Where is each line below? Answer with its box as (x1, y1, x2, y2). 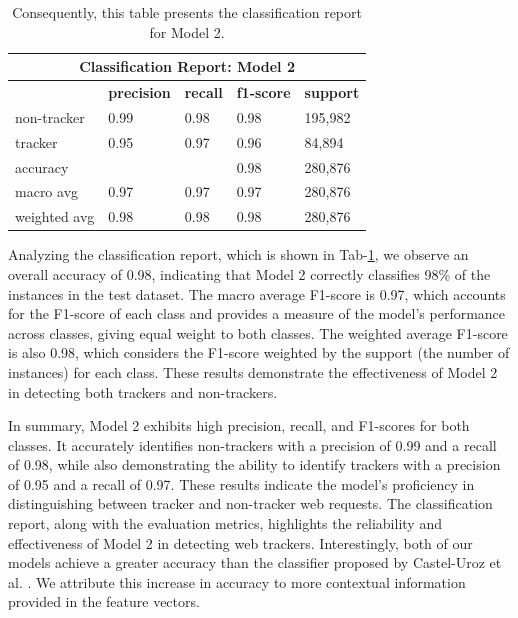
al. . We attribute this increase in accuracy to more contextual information (8, 571, 466, 592)
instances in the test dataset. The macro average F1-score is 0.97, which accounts (8, 283, 506, 304)
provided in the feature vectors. (8, 591, 200, 612)
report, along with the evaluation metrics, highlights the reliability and (8, 513, 442, 534)
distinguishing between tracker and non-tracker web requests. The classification (8, 493, 493, 514)
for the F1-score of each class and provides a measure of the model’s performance (8, 303, 506, 324)
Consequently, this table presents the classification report (12, 2, 362, 22)
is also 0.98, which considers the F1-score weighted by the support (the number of (8, 342, 510, 363)
